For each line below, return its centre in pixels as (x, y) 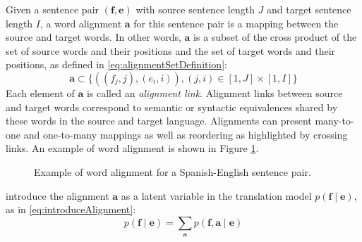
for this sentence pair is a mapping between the (236, 23)
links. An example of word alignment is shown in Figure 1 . (132, 148)
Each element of (40, 93)
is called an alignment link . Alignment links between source (215, 93)
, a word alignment (81, 23)
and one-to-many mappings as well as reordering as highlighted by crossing (186, 134)
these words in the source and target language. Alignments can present (159, 121)
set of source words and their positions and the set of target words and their (171, 50)
